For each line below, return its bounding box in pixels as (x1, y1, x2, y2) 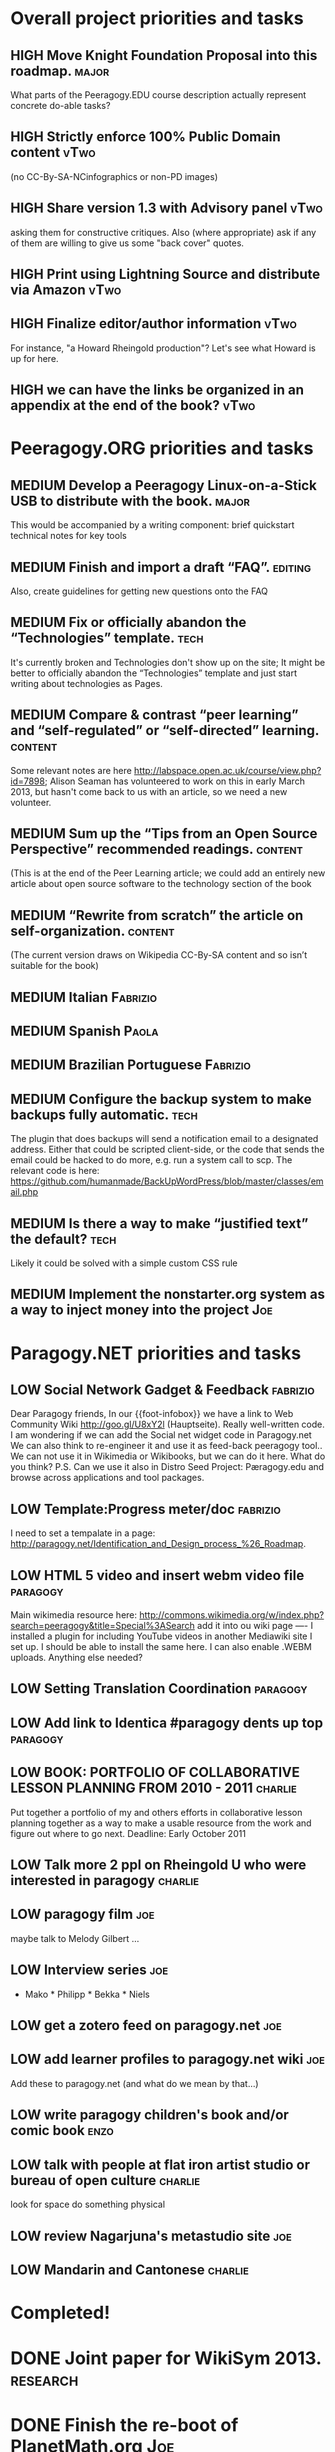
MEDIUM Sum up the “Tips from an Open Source (10, 825, 318, 842)
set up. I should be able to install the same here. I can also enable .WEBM (10, 1641, 312, 1653)
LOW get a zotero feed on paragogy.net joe (10, 2017, 282, 2034)
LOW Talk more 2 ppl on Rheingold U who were (10, 1857, 307, 1874)
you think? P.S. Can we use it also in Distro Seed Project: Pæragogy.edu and (10, 1461, 325, 1473)
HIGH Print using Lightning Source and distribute (10, 266, 321, 283)
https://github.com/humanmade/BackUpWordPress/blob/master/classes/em (10, 1175, 324, 1187)
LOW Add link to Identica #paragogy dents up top (10, 1714, 323, 1731)
